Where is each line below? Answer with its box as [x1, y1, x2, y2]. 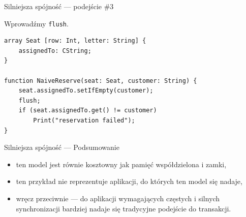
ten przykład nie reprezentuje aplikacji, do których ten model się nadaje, [16, 176, 242, 187]
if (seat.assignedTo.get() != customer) [18, 107, 157, 114]
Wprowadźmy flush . [4, 18, 69, 28]
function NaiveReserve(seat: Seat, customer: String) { [4, 77, 197, 84]
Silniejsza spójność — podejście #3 [4, 1, 114, 11]
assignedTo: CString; [18, 47, 91, 54]
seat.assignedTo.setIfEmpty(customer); [18, 87, 153, 95]
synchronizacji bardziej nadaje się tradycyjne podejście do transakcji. [16, 203, 231, 213]
